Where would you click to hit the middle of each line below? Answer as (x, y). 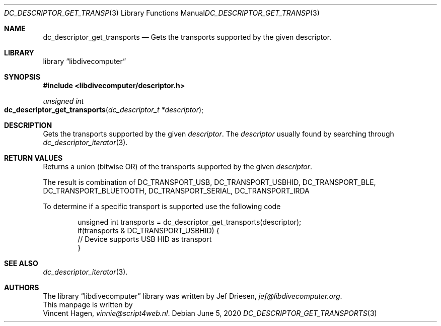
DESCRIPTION (28, 125)
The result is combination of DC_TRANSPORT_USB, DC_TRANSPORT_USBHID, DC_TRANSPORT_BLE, (209, 182)
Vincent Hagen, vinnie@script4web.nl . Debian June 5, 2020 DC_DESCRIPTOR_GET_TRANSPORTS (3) (210, 313)
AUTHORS (22, 287)
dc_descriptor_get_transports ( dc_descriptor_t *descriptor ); (104, 110)
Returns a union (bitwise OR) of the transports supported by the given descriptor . (178, 167)
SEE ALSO (21, 263)
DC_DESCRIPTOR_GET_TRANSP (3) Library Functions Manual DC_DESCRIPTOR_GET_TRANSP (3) (162, 13)
